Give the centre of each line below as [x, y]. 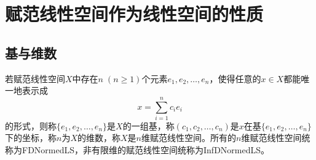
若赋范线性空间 [35, 78]
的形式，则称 [31, 125]
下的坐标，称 [31, 138]
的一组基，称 [148, 125]
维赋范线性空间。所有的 [189, 138]
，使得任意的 [235, 78]
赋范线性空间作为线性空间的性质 [134, 14]
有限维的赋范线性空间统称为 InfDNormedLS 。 [181, 150]
